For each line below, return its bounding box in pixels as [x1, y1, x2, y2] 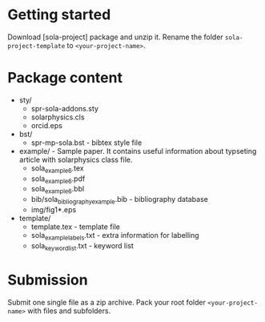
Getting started [7, 6, 111, 24]
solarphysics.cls [30, 112, 85, 122]
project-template [7, 42, 66, 50]
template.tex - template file [30, 222, 121, 231]
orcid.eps [30, 120, 63, 130]
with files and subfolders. [26, 306, 111, 316]
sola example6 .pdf [30, 174, 86, 185]
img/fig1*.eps [30, 205, 77, 215]
